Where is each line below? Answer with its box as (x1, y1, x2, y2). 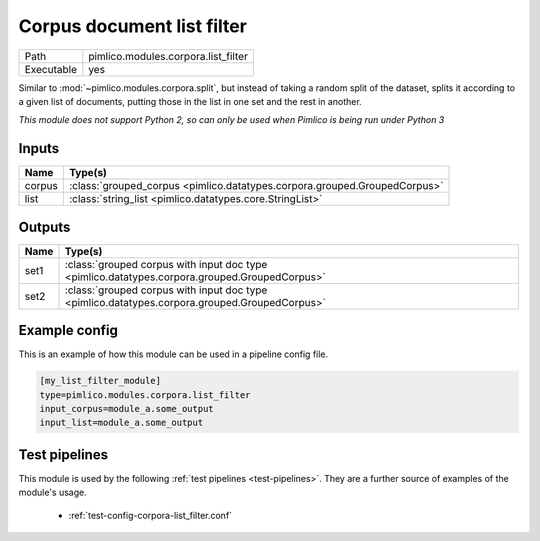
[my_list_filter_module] (39, 375, 162, 387)
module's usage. (18, 486, 87, 499)
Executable (24, 62, 77, 76)
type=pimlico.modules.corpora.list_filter (39, 389, 251, 400)
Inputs (18, 140, 60, 157)
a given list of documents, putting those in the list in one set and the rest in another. (18, 95, 362, 107)
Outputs (18, 218, 71, 235)
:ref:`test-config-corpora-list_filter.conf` (68, 509, 233, 521)
